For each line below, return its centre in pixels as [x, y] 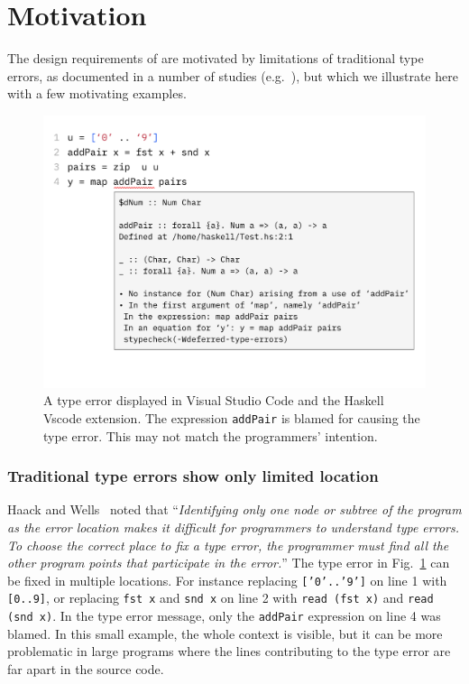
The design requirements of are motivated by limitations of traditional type [216, 58]
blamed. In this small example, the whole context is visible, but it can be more [225, 633]
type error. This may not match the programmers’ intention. [211, 435]
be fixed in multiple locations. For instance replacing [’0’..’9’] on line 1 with [227, 580]
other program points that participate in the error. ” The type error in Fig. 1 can [229, 563]
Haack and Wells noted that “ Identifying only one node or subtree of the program [234, 509]
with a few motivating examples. [97, 93]
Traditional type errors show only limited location [193, 476]
